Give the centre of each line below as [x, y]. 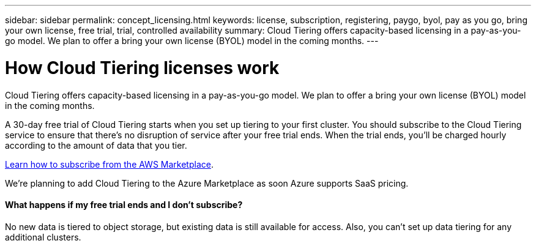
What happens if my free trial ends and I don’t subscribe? [124, 205]
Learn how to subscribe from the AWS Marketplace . [109, 164]
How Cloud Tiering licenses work [142, 68]
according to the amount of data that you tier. [96, 145]
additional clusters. [43, 237]
